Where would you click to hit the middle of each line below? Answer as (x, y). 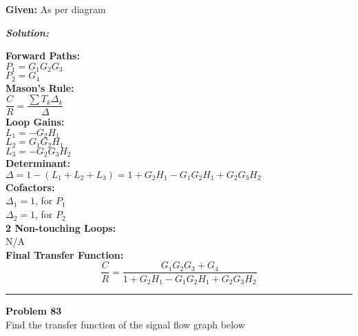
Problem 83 (34, 310)
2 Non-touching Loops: (61, 227)
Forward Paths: (43, 56)
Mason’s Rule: (40, 87)
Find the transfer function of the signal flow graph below (125, 324)
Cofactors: (30, 187)
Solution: (27, 32)
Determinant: (38, 163)
